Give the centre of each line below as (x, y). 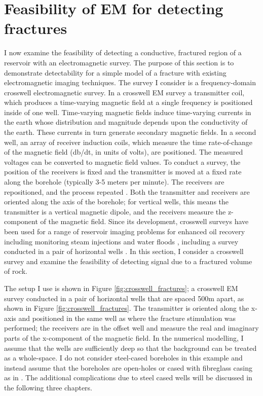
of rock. (16, 271)
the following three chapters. (48, 387)
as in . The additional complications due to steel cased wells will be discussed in (128, 377)
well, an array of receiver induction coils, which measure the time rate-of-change (128, 142)
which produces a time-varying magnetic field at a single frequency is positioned (128, 102)
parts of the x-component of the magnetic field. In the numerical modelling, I (124, 337)
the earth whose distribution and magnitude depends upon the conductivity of (126, 122)
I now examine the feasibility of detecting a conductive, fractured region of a (123, 52)
